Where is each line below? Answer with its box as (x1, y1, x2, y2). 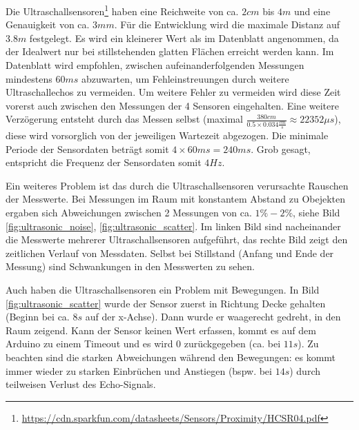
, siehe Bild (293, 205, 340, 220)
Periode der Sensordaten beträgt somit (6, 141, 169, 156)
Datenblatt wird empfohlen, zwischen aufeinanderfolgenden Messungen (6, 58, 304, 72)
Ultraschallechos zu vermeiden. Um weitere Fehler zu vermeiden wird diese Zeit (6, 85, 341, 99)
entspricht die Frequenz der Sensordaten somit (6, 155, 202, 170)
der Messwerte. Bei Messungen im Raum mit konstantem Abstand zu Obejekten (6, 192, 346, 206)
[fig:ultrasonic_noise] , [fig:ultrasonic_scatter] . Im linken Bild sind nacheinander (6, 218, 341, 233)
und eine (293, 3, 331, 18)
